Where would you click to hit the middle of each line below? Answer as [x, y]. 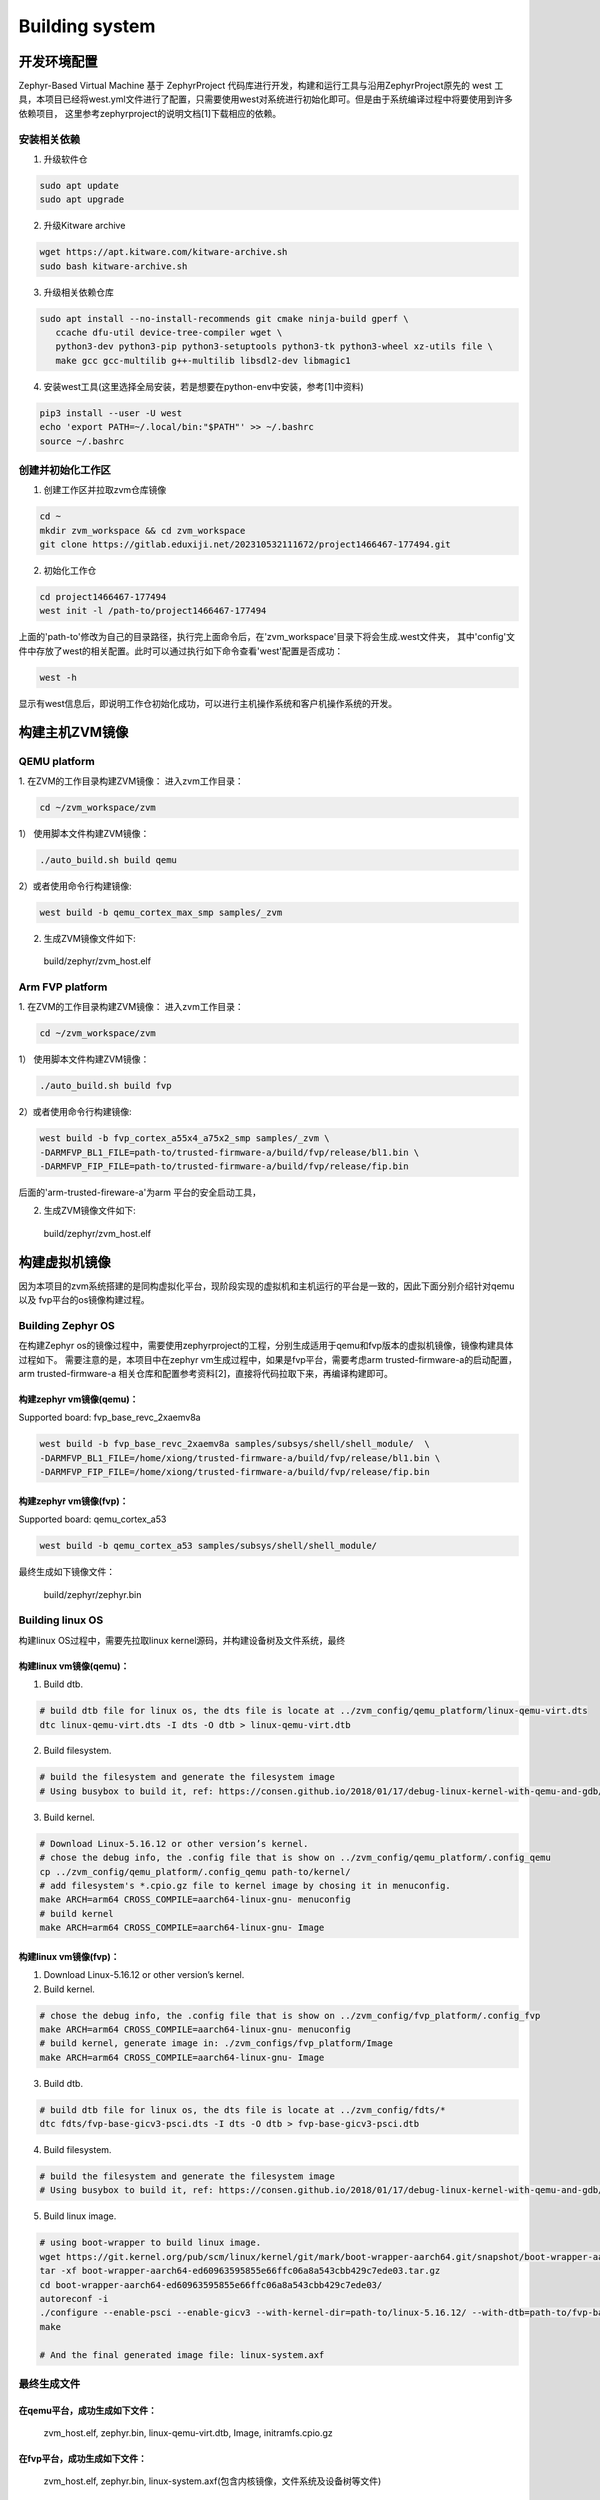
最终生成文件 [49, 2383]
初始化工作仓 [70, 571]
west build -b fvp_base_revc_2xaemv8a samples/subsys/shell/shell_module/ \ [234, 1444]
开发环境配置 [58, 61]
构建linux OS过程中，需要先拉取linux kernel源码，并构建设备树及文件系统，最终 [182, 1640]
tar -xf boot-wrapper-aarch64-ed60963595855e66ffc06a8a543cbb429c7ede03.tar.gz [240, 2271]
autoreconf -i [74, 2298]
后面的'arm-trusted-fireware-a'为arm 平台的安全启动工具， [140, 1192]
